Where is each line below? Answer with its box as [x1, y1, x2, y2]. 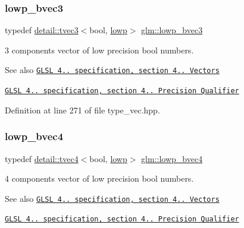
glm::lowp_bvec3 [141, 24, 203, 36]
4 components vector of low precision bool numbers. [5, 172, 194, 185]
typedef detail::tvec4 [5, 152, 79, 164]
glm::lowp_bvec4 [141, 152, 203, 164]
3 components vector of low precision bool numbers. [5, 43, 194, 56]
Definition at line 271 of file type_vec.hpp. [5, 103, 160, 116]
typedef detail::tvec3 [5, 24, 79, 36]
